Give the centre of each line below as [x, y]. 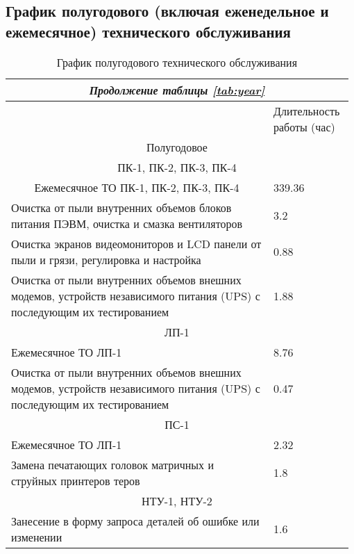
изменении [37, 537]
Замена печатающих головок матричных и [112, 464]
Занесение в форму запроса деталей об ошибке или [135, 521]
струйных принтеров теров [76, 480]
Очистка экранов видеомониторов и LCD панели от [136, 243]
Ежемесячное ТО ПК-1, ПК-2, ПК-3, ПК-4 [137, 187]
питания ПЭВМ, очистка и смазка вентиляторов [127, 223]
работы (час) [304, 127]
